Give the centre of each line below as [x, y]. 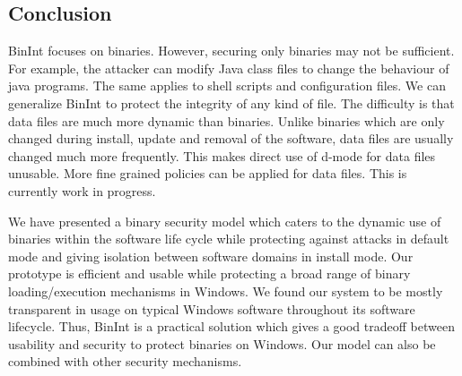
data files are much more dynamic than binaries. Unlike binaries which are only [227, 120]
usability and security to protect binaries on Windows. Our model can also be [222, 343]
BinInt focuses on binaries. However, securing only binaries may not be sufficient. [231, 51]
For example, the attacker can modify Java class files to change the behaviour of [229, 68]
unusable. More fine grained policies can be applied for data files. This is [208, 173]
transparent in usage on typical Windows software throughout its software [212, 308]
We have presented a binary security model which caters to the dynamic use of [225, 221]
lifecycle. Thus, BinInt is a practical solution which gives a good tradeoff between [231, 326]
